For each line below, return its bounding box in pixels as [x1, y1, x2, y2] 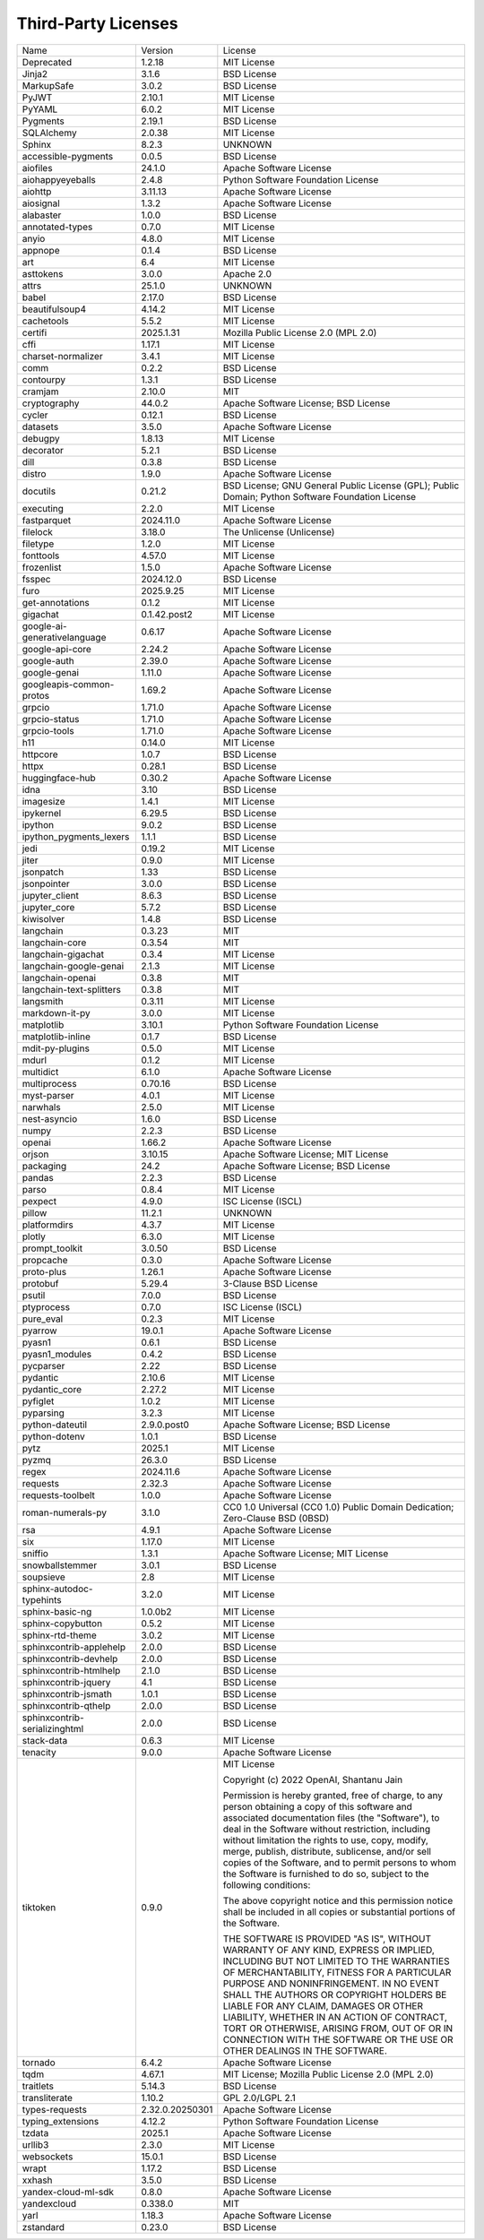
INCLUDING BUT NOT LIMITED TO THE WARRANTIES [222, 1954, 450, 1967]
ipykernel [22, 806, 62, 819]
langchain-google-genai [22, 960, 125, 972]
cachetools [22, 314, 69, 327]
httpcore [22, 748, 58, 761]
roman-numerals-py [22, 1506, 108, 1519]
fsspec [22, 573, 51, 585]
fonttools [22, 549, 60, 562]
